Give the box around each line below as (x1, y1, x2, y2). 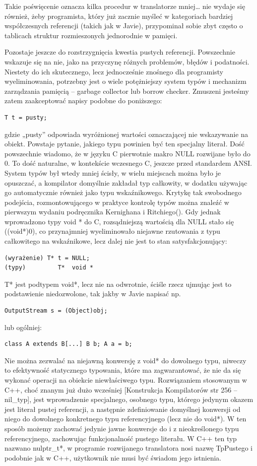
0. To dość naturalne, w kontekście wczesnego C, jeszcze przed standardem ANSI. (4, 158, 252, 168)
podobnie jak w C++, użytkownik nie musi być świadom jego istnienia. (4, 452, 221, 463)
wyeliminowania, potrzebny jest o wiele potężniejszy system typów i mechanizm (4, 76, 247, 86)
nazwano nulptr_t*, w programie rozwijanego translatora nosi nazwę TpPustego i (4, 443, 253, 453)
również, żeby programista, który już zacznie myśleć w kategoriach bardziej (4, 10, 233, 21)
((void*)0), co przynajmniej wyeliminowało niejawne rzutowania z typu (4, 226, 220, 236)
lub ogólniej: (4, 322, 42, 332)
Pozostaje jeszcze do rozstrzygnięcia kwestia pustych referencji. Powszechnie (4, 47, 235, 57)
